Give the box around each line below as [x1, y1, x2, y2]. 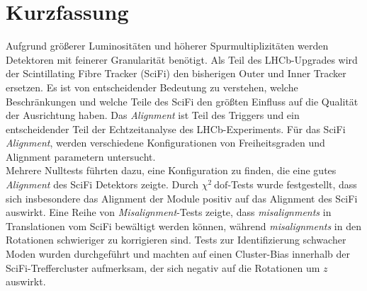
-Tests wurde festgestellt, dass [227, 177, 357, 192]
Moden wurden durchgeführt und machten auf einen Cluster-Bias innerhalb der [6, 246, 350, 261]
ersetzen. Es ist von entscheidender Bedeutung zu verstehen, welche [6, 79, 298, 94]
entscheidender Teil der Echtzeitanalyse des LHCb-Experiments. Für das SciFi [6, 121, 346, 136]
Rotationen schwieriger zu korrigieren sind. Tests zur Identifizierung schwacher [6, 232, 346, 247]
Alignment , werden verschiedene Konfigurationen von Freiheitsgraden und [6, 135, 325, 150]
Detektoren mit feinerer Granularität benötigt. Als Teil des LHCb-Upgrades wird [6, 52, 358, 67]
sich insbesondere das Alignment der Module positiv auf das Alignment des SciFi [6, 190, 358, 205]
